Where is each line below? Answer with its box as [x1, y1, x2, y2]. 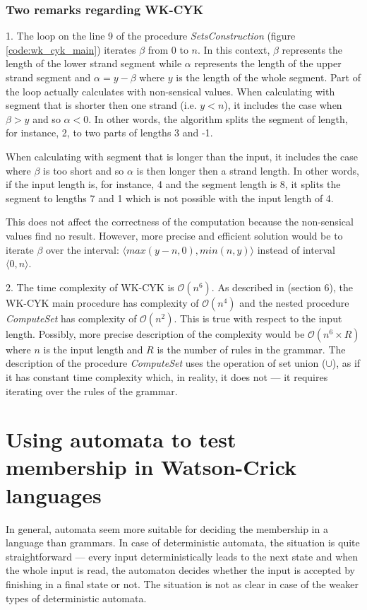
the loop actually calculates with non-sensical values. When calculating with [6, 83, 335, 98]
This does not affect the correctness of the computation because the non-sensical [6, 214, 354, 229]
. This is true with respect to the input [174, 310, 342, 325]
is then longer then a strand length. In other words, [136, 163, 360, 177]
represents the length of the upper [194, 56, 342, 71]
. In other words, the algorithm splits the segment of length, [88, 111, 348, 126]
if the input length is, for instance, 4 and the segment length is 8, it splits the [6, 177, 341, 192]
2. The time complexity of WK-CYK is [6, 279, 174, 294]
